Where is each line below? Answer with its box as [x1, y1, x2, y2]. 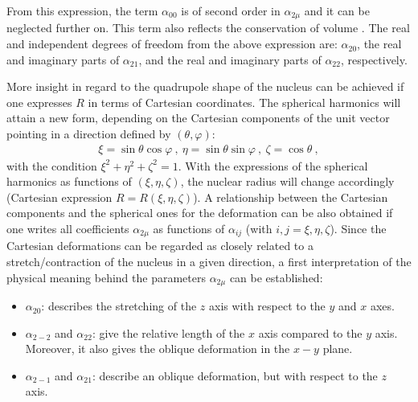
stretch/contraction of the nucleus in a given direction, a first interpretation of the [6, 253, 412, 270]
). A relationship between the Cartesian [193, 188, 388, 205]
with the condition [6, 157, 97, 174]
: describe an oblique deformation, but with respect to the [92, 367, 378, 384]
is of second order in [181, 2, 281, 18]
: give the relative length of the [92, 324, 245, 341]
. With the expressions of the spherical [178, 157, 368, 174]
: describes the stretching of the [41, 297, 197, 314]
